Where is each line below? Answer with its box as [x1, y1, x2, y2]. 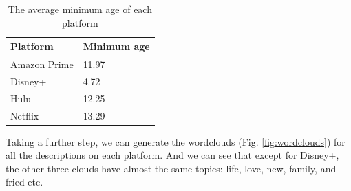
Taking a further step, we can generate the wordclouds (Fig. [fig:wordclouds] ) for [6, 134, 345, 148]
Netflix [10, 108, 39, 122]
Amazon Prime [10, 57, 74, 71]
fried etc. [6, 175, 43, 189]
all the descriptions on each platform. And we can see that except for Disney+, [6, 148, 339, 162]
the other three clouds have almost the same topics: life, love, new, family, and [6, 161, 337, 175]
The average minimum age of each [8, 2, 152, 16]
